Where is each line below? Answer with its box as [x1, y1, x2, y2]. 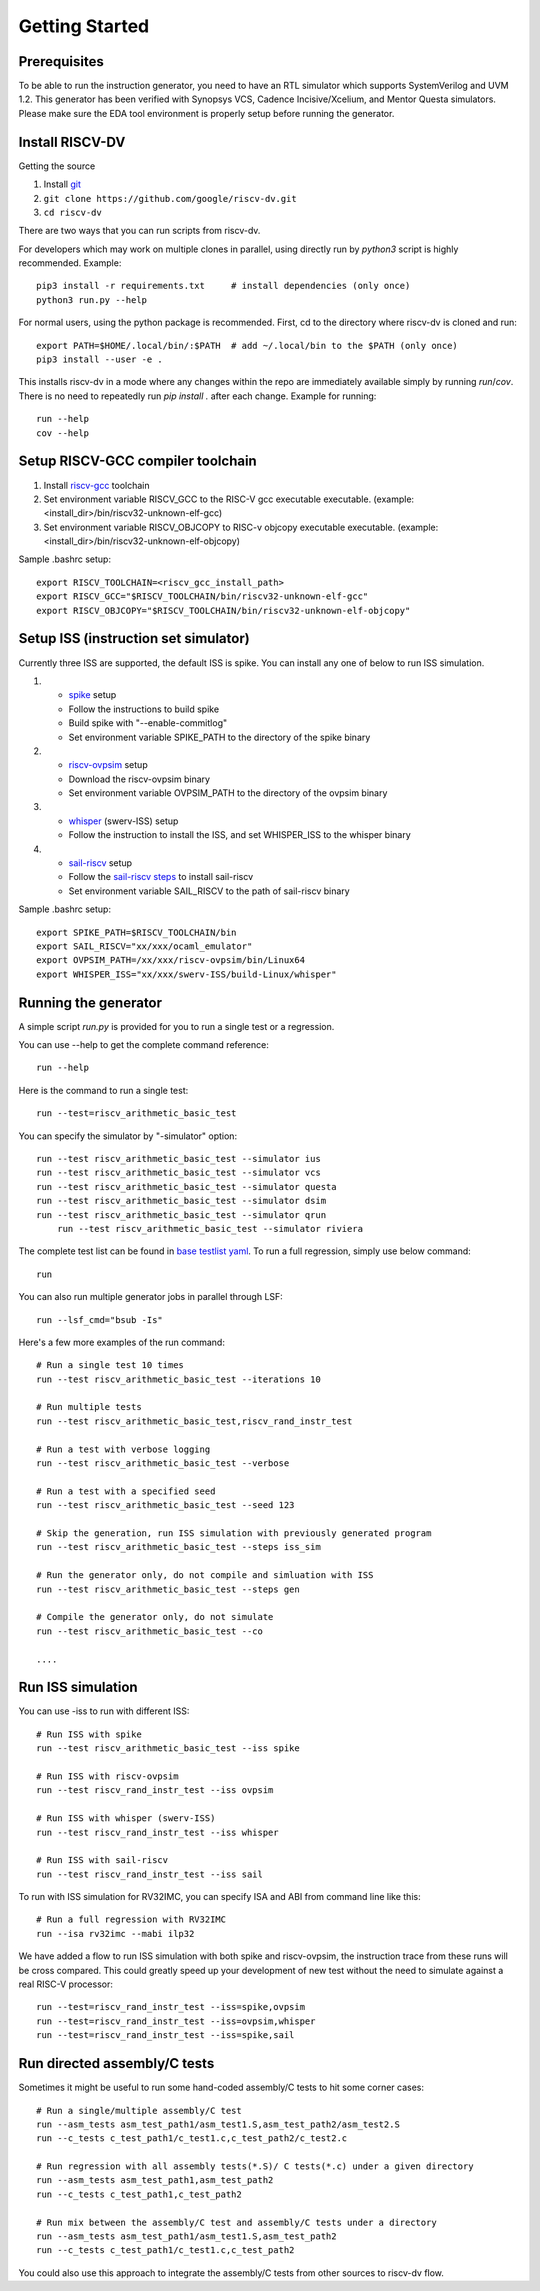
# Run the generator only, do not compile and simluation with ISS [36, 1570, 374, 1581]
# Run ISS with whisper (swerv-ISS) [36, 1813, 216, 1824]
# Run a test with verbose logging [36, 1443, 211, 1455]
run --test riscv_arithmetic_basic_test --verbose [36, 1458, 290, 1469]
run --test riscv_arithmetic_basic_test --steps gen [36, 1583, 300, 1595]
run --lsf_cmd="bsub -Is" [36, 1314, 164, 1325]
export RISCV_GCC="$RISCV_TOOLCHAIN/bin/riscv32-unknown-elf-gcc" [36, 591, 369, 602]
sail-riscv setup [68, 857, 133, 869]
